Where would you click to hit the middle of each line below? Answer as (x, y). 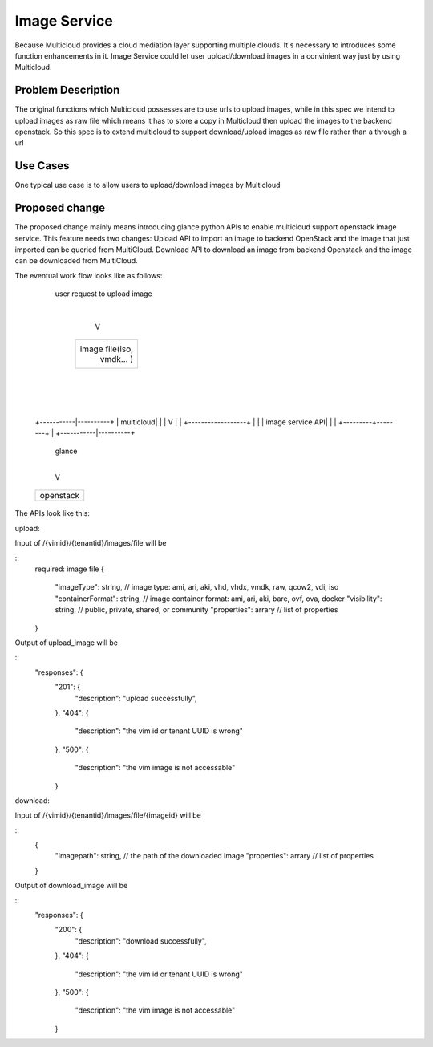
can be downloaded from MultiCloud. (76, 261)
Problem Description (67, 90)
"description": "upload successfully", (136, 698)
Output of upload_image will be (67, 643)
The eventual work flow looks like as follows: (89, 275)
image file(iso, (107, 349)
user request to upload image (103, 294)
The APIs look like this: (52, 513)
